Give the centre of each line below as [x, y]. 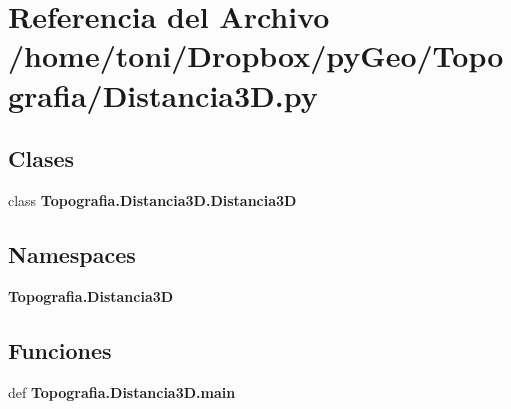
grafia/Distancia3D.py [163, 94]
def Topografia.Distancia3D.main [122, 391]
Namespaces [72, 253]
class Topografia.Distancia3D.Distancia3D [152, 199]
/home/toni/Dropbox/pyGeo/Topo [256, 55]
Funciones [60, 349]
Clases [41, 158]
